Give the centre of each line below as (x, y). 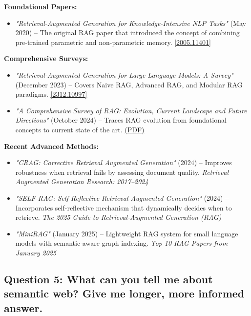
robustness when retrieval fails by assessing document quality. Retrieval (122, 172)
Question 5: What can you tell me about (108, 279)
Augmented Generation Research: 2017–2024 (82, 181)
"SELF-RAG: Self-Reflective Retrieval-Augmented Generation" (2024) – (122, 198)
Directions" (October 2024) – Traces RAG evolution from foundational (121, 120)
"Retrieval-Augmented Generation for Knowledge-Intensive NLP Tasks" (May (131, 23)
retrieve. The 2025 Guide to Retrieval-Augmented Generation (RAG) (118, 217)
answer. (23, 307)
